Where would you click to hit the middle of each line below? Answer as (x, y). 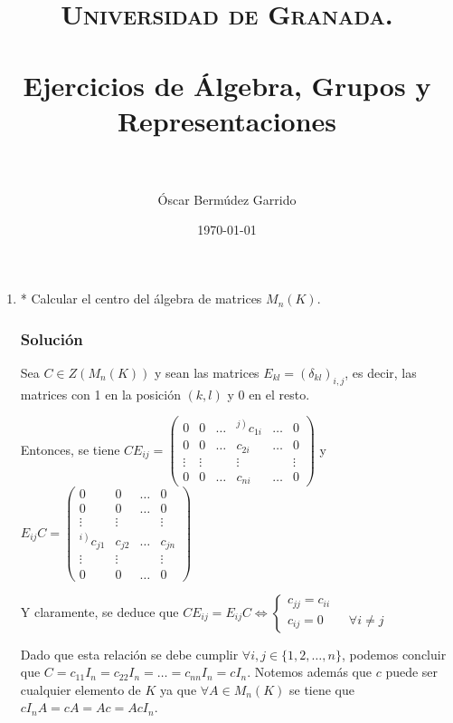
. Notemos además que (310, 672)
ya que (179, 689)
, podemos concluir (394, 654)
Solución (52, 338)
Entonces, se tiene (70, 449)
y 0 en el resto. (269, 394)
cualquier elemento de (80, 689)
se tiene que (321, 689)
